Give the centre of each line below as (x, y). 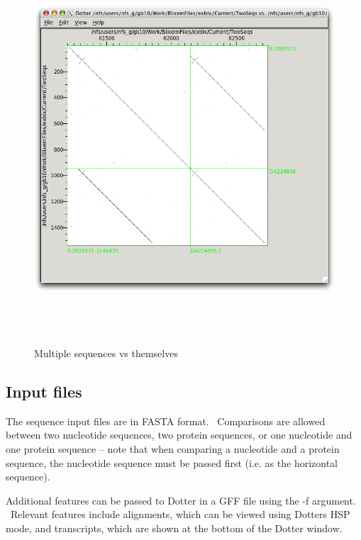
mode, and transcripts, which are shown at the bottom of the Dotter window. (174, 528)
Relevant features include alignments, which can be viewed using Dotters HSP (180, 514)
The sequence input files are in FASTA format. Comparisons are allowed (166, 421)
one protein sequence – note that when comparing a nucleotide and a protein (173, 448)
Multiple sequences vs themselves (106, 353)
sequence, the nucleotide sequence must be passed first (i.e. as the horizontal (172, 462)
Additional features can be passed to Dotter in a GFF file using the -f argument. (181, 500)
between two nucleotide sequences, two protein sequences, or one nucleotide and (179, 435)
